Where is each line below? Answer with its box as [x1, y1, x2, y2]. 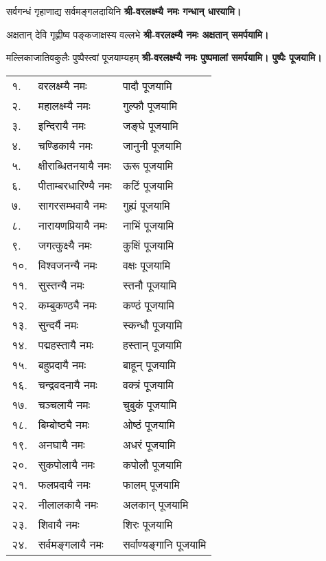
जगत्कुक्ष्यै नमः [38, 236, 92, 253]
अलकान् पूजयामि [122, 496, 189, 512]
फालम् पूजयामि [122, 476, 180, 492]
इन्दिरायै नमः [38, 117, 86, 133]
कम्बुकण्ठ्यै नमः [38, 296, 97, 313]
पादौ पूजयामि [122, 77, 172, 93]
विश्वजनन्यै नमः [38, 256, 97, 273]
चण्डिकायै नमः [38, 137, 93, 153]
